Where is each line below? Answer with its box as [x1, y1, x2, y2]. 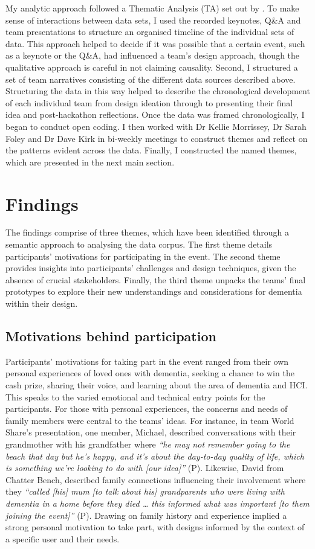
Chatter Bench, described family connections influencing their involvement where [5, 473, 306, 486]
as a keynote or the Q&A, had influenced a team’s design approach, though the [5, 49, 300, 62]
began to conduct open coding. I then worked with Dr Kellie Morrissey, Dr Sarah [5, 120, 307, 132]
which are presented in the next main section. [5, 155, 175, 168]
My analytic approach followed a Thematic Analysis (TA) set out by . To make [5, 2, 299, 14]
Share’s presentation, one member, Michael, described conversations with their [5, 426, 296, 438]
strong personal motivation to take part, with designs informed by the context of [5, 521, 305, 533]
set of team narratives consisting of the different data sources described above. [5, 72, 296, 85]
